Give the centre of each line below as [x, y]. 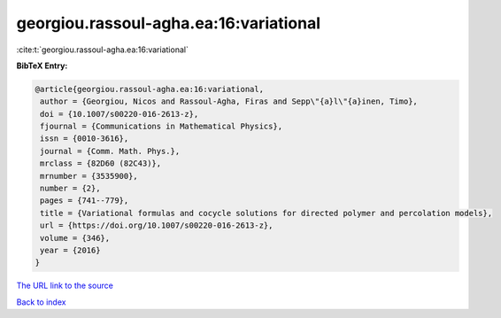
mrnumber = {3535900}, [89, 176]
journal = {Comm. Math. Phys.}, [110, 151]
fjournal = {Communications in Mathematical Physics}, [162, 127]
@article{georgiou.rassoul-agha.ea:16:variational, [150, 89]
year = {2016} [70, 250]
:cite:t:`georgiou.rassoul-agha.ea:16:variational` [103, 50]
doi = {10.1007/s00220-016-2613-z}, [119, 114]
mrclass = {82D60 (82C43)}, [101, 163]
